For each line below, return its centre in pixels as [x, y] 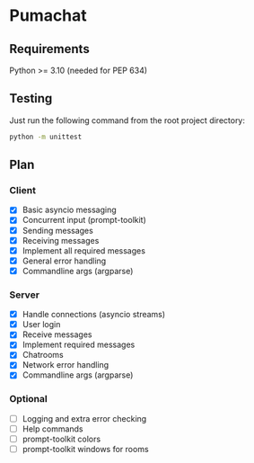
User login [41, 325]
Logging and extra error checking [84, 418]
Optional [28, 399]
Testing [31, 98]
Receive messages [57, 334]
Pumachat [48, 16]
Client [22, 190]
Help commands [53, 429]
